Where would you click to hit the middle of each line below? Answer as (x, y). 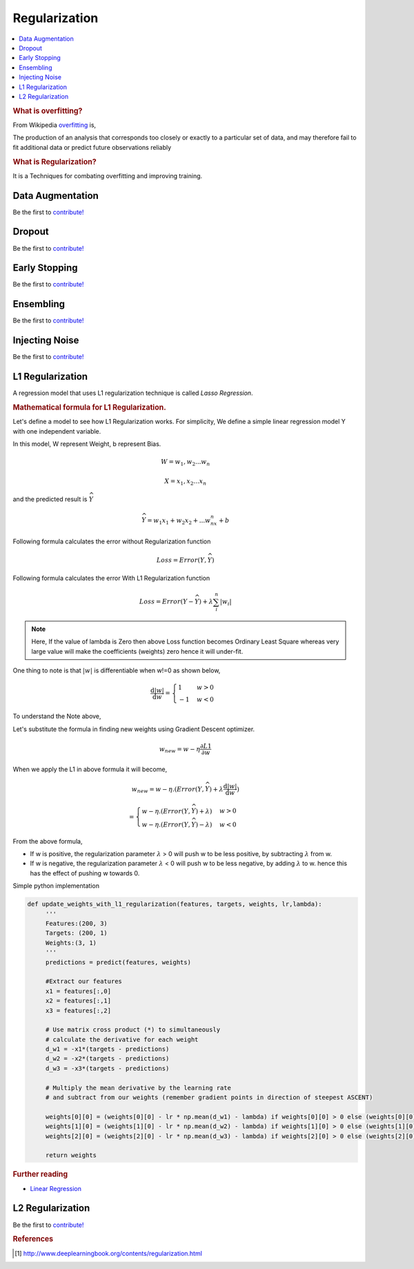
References (33, 1239)
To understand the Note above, (57, 716)
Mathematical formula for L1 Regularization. (90, 407)
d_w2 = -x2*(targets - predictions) (107, 1059)
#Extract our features (83, 981)
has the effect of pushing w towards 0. (85, 873)
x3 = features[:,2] (78, 1010)
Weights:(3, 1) (71, 943)
